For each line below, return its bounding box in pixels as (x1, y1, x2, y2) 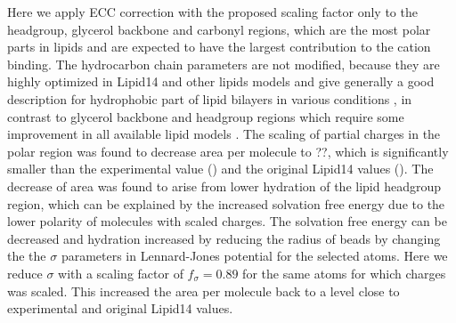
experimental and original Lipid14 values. (7, 299, 233, 318)
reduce (7, 263, 43, 282)
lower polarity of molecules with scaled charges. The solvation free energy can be (7, 212, 447, 230)
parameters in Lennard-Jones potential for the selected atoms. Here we (61, 246, 448, 265)
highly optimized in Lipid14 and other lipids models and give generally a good (7, 72, 435, 91)
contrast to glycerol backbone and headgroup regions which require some (7, 107, 404, 125)
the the (7, 246, 46, 265)
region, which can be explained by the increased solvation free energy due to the (7, 194, 445, 213)
